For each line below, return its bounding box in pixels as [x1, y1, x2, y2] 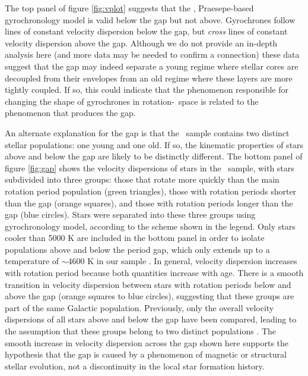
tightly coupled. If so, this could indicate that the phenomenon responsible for [5, 83, 288, 96]
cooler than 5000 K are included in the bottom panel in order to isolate [5, 231, 265, 244]
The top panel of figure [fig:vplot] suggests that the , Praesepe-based [5, 2, 254, 14]
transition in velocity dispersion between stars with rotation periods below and [5, 278, 291, 290]
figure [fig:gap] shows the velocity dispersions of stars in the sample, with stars [5, 161, 294, 174]
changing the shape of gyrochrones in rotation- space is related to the [5, 95, 259, 107]
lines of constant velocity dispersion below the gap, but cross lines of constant [5, 25, 288, 37]
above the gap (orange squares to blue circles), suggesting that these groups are [5, 290, 294, 302]
